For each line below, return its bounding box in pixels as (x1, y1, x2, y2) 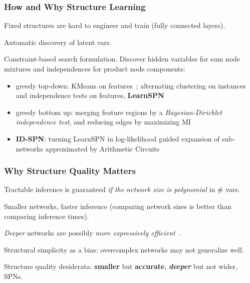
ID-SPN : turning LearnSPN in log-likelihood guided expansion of (16, 133, 220, 143)
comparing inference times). (4, 210, 89, 221)
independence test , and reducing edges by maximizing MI (16, 116, 191, 127)
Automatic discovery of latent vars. (4, 36, 112, 47)
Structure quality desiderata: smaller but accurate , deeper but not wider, (4, 261, 237, 271)
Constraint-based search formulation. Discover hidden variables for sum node (4, 53, 240, 64)
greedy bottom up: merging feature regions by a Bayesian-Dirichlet (16, 106, 222, 117)
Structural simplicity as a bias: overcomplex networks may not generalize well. (4, 244, 244, 254)
